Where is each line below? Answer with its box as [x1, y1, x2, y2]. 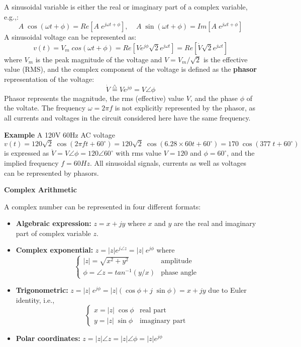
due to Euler [208, 285, 247, 295]
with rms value [116, 148, 162, 158]
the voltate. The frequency [4, 102, 86, 113]
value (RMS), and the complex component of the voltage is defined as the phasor [4, 64, 257, 74]
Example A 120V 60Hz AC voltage [4, 129, 115, 140]
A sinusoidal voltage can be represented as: [4, 32, 137, 42]
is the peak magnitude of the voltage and [35, 54, 162, 64]
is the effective [203, 54, 248, 64]
